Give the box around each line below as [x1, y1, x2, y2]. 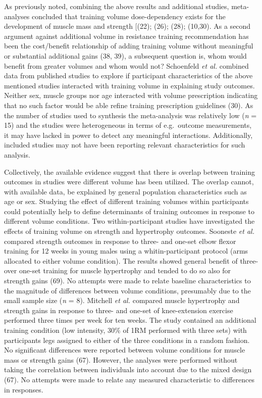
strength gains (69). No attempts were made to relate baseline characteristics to [4, 275, 251, 286]
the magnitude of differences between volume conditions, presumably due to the [4, 285, 251, 295]
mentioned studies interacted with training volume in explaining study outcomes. [4, 80, 255, 90]
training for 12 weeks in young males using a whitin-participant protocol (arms [4, 245, 248, 256]
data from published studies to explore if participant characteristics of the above [4, 70, 253, 81]
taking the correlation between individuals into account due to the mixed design [4, 364, 252, 375]
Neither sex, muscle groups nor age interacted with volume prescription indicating [4, 90, 258, 101]
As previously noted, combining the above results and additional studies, [4, 1, 229, 11]
